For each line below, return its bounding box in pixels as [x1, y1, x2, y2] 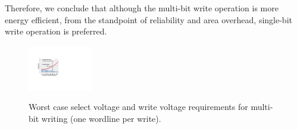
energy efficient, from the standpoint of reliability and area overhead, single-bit [5, 13, 292, 26]
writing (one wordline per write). [41, 112, 161, 124]
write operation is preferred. [5, 25, 107, 37]
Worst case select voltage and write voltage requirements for [29, 100, 248, 113]
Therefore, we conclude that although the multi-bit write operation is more [5, 2, 279, 14]
